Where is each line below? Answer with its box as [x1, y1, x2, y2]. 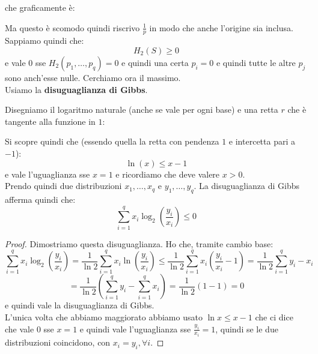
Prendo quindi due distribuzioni [5, 179, 122, 192]
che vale [5, 322, 34, 335]
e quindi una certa [121, 56, 189, 69]
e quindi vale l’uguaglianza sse [79, 322, 191, 335]
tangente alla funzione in [5, 115, 96, 127]
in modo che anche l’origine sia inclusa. [149, 21, 293, 34]
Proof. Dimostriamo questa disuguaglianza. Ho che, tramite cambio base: [5, 237, 274, 250]
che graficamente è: [5, 1, 75, 13]
